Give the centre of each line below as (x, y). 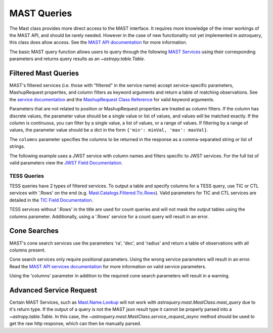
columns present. (28, 250)
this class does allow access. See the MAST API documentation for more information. (98, 43)
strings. (17, 146)
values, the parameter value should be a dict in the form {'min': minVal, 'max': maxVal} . (109, 130)
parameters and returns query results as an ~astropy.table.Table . (77, 59)
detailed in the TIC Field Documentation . (51, 200)
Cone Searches (34, 231)
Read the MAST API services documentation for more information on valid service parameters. (108, 266)
